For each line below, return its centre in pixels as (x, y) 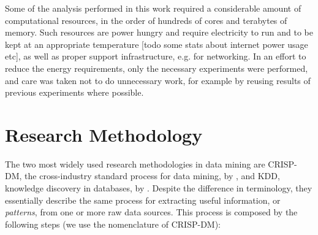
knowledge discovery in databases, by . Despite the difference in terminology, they (159, 188)
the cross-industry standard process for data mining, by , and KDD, (152, 176)
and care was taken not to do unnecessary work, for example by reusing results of (158, 80)
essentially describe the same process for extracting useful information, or (143, 200)
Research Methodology (104, 134)
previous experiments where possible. (74, 92)
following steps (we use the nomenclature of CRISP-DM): (113, 224)
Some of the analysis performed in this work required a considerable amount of (153, 8)
